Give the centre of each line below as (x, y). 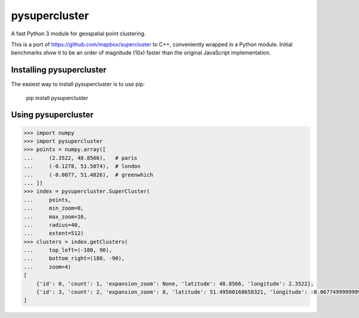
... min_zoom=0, (54, 208)
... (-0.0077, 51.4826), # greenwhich (89, 175)
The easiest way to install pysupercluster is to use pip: (78, 84)
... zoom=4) (48, 267)
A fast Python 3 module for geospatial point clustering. (78, 34)
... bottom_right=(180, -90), (74, 258)
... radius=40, (52, 225)
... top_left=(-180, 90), (68, 250)
